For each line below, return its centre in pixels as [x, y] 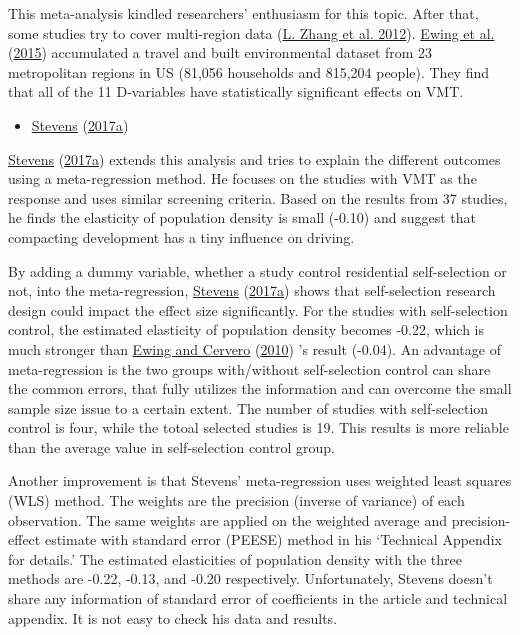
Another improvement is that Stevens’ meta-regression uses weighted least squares [260, 480]
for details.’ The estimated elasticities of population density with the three [235, 558]
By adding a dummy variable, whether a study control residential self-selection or [257, 270]
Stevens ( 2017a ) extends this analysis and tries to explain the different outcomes [254, 158]
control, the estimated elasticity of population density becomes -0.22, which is [246, 329]
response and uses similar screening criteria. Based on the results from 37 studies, [258, 197]
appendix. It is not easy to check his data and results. [173, 617]
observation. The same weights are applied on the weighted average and [227, 519]
